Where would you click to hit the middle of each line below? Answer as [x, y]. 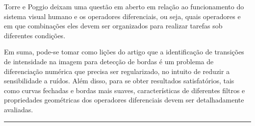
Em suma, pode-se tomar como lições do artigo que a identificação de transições [124, 52]
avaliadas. [19, 109]
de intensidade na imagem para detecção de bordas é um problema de [109, 61]
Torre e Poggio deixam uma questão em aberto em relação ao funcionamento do [124, 6]
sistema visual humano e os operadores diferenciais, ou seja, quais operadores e [122, 16]
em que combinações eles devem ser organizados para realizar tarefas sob [113, 26]
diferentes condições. [35, 35]
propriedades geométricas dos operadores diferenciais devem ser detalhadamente [124, 100]
